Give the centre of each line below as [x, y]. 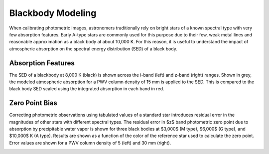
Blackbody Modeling [53, 13]
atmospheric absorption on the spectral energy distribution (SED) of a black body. [93, 49]
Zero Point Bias [33, 103]
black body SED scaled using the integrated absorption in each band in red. [87, 89]
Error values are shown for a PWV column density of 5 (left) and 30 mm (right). [90, 143]
